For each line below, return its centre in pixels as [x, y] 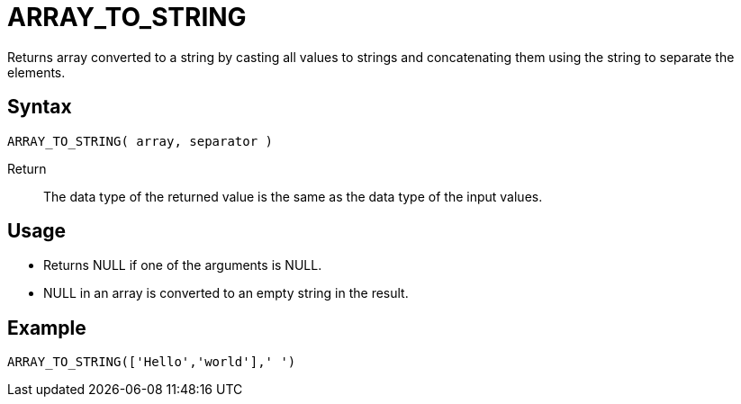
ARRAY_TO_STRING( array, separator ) [140, 141]
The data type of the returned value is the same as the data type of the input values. [293, 196]
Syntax [40, 107]
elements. [36, 72]
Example [47, 328]
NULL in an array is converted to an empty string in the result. [226, 293]
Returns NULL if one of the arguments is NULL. [183, 265]
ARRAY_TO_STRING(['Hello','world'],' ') [152, 362]
